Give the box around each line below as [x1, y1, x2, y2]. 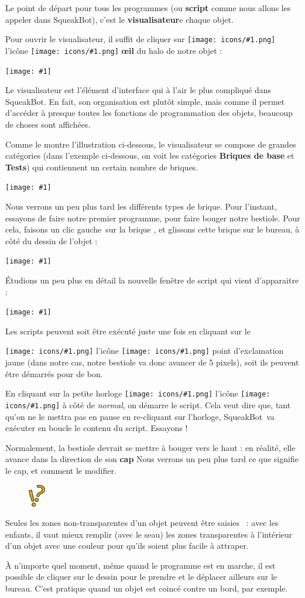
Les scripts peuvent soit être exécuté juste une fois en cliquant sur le [5, 324, 251, 337]
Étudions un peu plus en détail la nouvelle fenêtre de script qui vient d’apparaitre [5, 274, 299, 286]
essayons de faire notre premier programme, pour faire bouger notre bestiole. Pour [5, 211, 300, 224]
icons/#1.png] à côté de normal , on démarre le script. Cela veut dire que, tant [5, 398, 291, 411]
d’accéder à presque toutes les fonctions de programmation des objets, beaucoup [5, 107, 293, 119]
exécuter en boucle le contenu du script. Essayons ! [5, 422, 188, 434]
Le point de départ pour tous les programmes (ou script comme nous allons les [5, 2, 291, 13]
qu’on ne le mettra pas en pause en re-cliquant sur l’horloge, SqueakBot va [5, 410, 275, 422]
